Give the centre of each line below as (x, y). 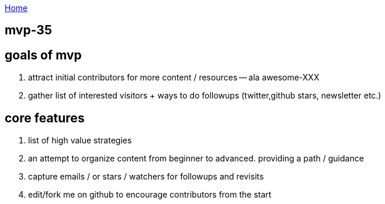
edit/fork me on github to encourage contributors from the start (150, 195)
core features (45, 118)
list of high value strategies (80, 140)
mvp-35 (28, 30)
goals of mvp (43, 55)
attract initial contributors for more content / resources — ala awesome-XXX (174, 78)
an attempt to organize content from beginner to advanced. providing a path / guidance (196, 159)
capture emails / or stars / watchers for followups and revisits (146, 177)
